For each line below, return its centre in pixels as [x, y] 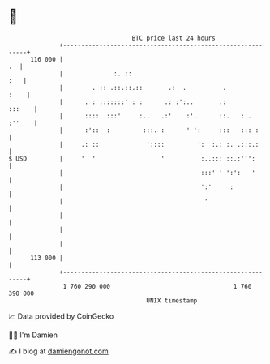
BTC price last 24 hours [174, 38]
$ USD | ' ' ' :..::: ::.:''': [132, 158]
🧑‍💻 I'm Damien [33, 335]
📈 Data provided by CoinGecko [61, 316]
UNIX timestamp [172, 300]
